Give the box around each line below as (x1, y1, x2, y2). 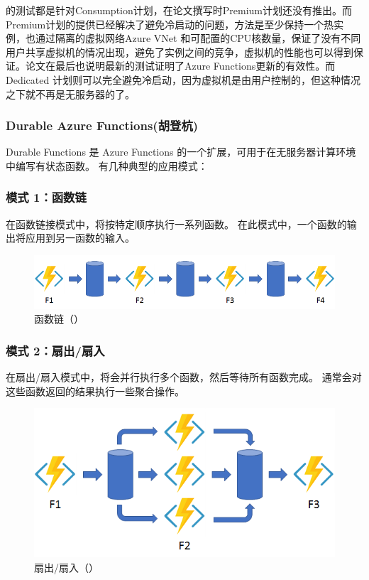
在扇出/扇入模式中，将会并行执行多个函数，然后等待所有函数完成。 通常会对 (6, 369, 362, 384)
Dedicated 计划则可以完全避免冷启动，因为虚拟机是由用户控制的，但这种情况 (6, 72, 360, 87)
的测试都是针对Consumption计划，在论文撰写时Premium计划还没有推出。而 (6, 3, 352, 17)
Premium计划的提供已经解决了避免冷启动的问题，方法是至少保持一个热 (6, 16, 334, 31)
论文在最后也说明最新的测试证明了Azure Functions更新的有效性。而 (25, 58, 336, 73)
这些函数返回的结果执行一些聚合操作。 (6, 383, 184, 398)
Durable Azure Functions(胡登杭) (6, 117, 199, 134)
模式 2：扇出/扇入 (6, 341, 105, 359)
